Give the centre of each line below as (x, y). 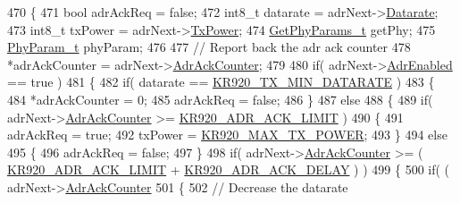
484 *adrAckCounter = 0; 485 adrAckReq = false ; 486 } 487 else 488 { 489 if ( (220, 99)
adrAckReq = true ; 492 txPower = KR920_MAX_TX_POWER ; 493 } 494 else (227, 135)
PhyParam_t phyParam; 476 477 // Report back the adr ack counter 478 (209, 47)
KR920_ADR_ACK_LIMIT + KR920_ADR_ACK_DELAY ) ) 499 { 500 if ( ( (229, 169)
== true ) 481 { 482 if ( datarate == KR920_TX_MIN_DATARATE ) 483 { (221, 82)
